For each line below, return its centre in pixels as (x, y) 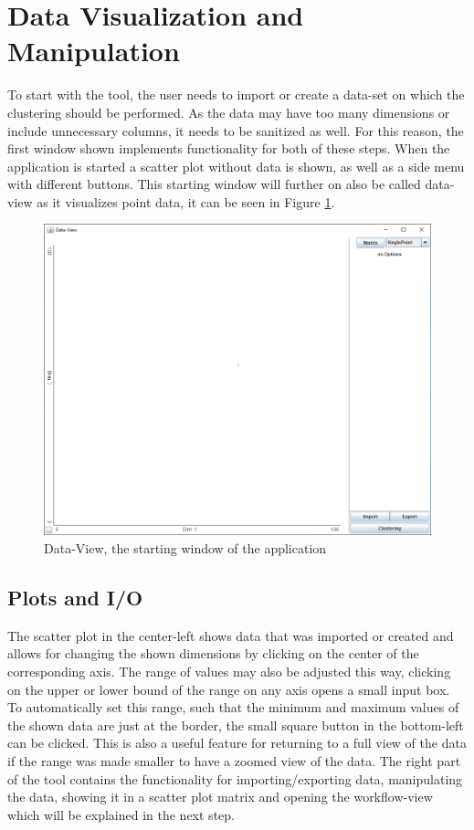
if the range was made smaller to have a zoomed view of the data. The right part (234, 761)
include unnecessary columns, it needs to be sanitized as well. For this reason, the (236, 130)
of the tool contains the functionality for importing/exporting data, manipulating (235, 778)
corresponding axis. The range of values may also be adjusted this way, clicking (229, 672)
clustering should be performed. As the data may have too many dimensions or (229, 112)
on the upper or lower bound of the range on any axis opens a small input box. (229, 689)
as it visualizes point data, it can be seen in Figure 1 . (186, 201)
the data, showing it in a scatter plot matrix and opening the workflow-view (220, 797)
